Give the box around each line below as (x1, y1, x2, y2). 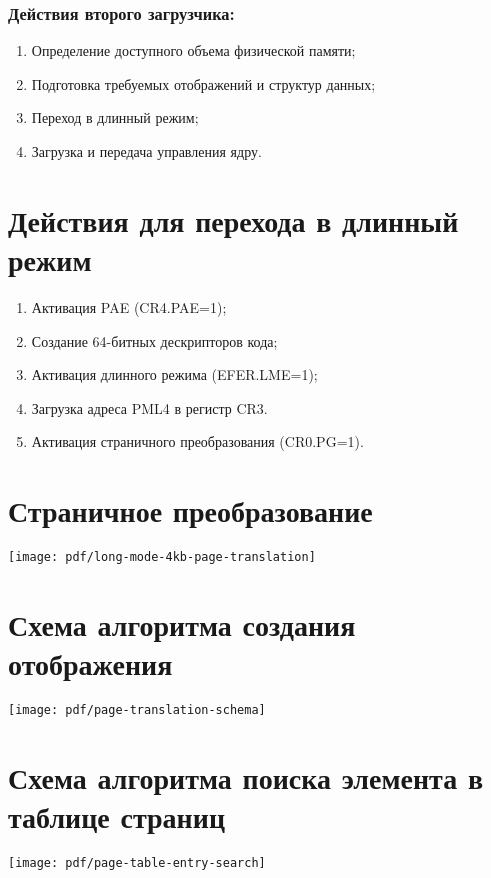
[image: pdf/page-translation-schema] (8, 702, 266, 717)
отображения (8, 643, 173, 684)
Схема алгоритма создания (8, 603, 356, 644)
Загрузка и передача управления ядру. (31, 141, 262, 161)
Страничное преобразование (8, 490, 373, 531)
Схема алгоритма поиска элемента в (8, 756, 484, 797)
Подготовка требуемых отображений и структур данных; (31, 73, 376, 94)
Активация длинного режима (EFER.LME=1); (31, 364, 318, 385)
